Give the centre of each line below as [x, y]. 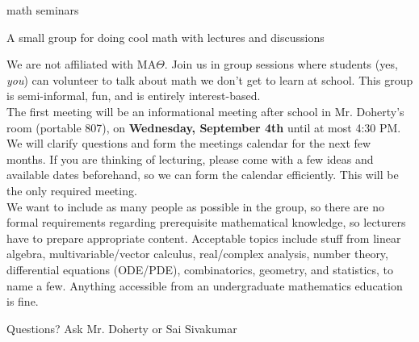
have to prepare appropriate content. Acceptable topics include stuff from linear [204, 238]
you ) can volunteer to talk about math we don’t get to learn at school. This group [210, 79]
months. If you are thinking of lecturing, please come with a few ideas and [190, 158]
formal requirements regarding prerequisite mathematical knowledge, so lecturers [206, 222]
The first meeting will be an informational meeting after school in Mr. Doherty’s [205, 111]
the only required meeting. [72, 190]
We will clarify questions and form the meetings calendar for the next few [189, 143]
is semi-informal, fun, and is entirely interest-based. [134, 96]
